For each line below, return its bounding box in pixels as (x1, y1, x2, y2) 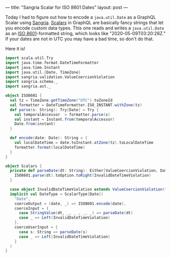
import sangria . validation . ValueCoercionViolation (5, 74, 115, 79)
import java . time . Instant (5, 65, 60, 70)
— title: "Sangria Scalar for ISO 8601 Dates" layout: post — (5, 5, 128, 10)
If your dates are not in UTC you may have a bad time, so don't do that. (5, 36, 154, 42)
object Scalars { (5, 163, 42, 168)
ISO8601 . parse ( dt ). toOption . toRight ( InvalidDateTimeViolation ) (14, 173, 152, 178)
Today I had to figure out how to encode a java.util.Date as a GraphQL (5, 14, 156, 20)
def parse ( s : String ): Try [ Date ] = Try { (10, 107, 99, 112)
